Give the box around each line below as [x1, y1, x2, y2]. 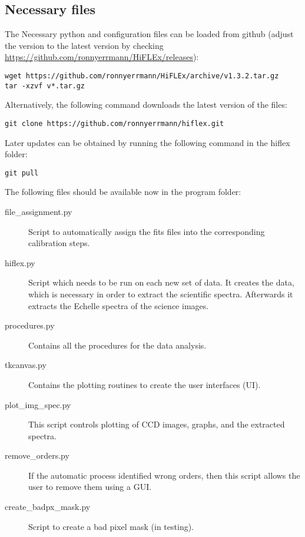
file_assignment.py [5, 205, 72, 217]
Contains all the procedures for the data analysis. [28, 339, 207, 351]
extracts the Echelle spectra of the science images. [28, 299, 209, 311]
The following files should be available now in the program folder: [5, 185, 241, 198]
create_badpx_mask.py [5, 500, 91, 513]
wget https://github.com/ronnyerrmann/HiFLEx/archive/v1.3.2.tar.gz [5, 71, 279, 80]
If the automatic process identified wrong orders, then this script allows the [28, 469, 300, 481]
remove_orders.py [5, 449, 69, 462]
